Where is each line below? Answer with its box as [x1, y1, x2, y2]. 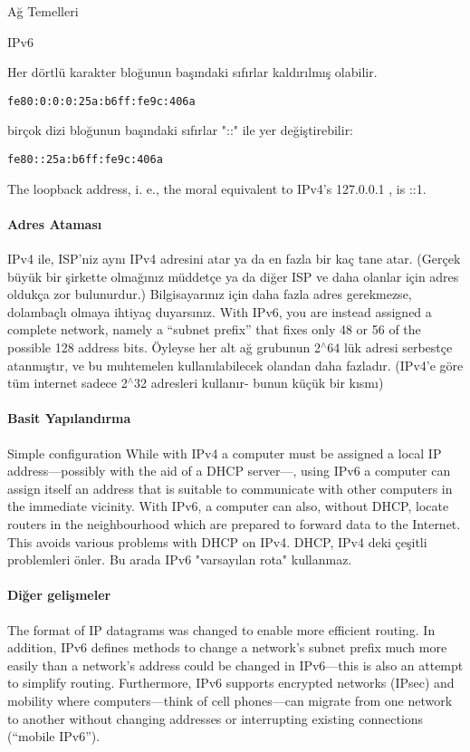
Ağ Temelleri [7, 2, 79, 20]
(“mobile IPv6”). [7, 727, 101, 746]
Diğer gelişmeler [7, 585, 111, 604]
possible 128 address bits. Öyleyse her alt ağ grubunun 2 [7, 338, 321, 357]
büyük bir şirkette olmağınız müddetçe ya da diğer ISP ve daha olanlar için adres [7, 266, 459, 285]
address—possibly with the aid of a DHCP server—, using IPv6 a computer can [7, 461, 451, 480]
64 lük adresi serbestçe [327, 338, 453, 357]
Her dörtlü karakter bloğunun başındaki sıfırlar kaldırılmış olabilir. [7, 63, 378, 82]
